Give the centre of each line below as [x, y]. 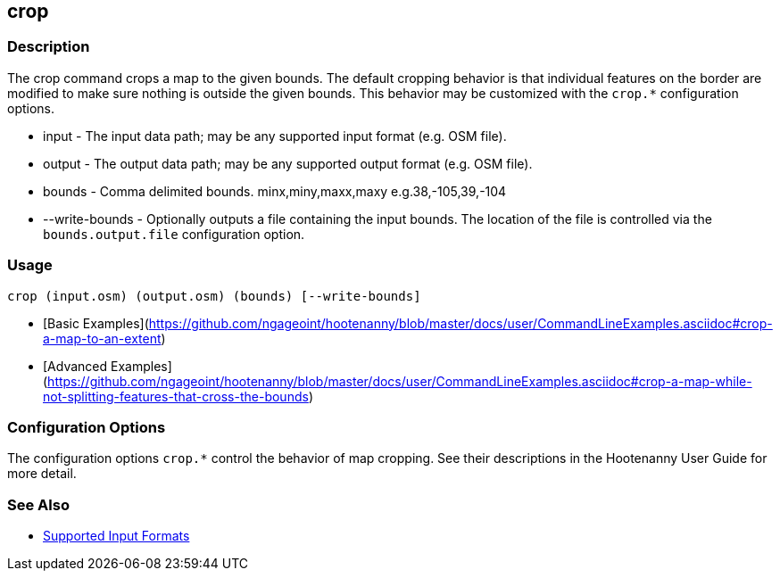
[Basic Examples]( [96, 323]
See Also [38, 504]
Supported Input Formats [116, 536]
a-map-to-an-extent [102, 338]
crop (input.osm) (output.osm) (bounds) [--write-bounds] [214, 296]
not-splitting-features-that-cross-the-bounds [176, 396]
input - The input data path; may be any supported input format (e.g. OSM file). [275, 136]
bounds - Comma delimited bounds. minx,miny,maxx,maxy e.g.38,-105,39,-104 [275, 191]
